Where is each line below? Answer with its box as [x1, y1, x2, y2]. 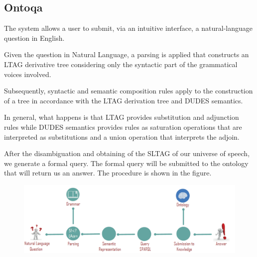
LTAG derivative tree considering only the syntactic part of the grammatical [4, 59, 238, 69]
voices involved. [4, 69, 51, 79]
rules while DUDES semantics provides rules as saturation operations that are [4, 121, 242, 132]
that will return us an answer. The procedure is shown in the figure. [4, 168, 212, 178]
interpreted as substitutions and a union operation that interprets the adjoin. [4, 131, 240, 142]
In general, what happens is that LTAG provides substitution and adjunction [4, 112, 239, 122]
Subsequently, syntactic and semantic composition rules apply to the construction [4, 86, 253, 96]
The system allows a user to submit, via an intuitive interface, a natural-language [4, 23, 253, 33]
